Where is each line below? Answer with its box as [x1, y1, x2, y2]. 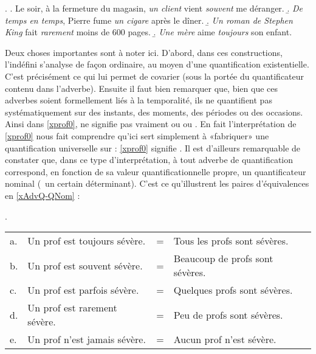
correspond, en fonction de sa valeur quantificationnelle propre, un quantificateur [5, 165, 306, 178]
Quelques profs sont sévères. [173, 283, 293, 297]
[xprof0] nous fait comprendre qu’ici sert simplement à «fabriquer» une [5, 129, 269, 142]
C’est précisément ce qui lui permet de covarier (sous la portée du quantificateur [5, 69, 304, 82]
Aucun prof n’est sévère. [173, 332, 276, 347]
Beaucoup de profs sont [173, 251, 273, 266]
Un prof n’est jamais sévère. [27, 332, 146, 347]
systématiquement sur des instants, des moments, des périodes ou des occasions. [5, 105, 303, 118]
